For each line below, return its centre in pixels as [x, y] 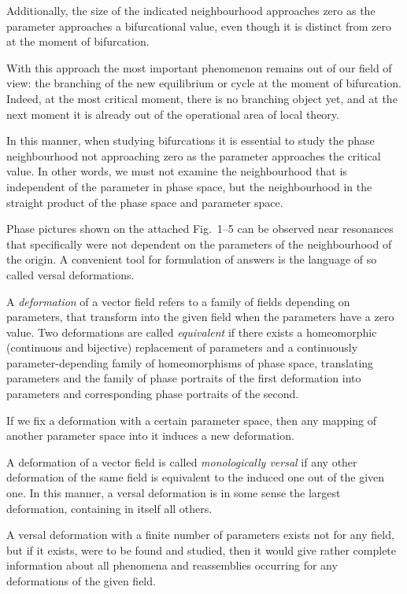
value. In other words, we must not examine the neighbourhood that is [177, 171]
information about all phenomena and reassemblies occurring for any [172, 565]
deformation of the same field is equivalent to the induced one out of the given [196, 477]
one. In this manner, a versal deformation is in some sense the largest [174, 493]
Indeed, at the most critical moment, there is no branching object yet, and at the [202, 98]
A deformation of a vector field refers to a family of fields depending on [178, 301]
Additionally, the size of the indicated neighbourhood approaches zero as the [191, 10]
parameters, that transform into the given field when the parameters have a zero [200, 317]
